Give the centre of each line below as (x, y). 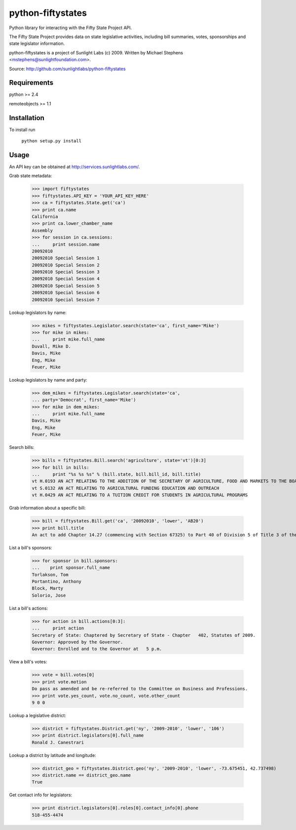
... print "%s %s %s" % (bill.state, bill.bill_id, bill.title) (116, 474)
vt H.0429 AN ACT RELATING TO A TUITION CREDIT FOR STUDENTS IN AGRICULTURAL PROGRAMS (140, 495)
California (45, 217)
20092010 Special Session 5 (66, 286)
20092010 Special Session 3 (66, 272)
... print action (58, 628)
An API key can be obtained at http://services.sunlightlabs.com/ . (74, 167)
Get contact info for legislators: (41, 795)
